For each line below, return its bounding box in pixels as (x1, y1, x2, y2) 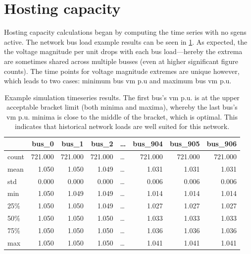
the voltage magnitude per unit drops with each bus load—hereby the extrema (4, 46, 243, 57)
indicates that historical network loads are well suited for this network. (15, 121, 230, 131)
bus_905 (169, 138, 200, 149)
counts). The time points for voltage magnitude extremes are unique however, (4, 65, 240, 76)
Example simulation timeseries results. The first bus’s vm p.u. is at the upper (4, 92, 240, 102)
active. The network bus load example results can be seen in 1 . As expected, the (4, 36, 248, 47)
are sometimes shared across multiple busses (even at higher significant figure (4, 56, 238, 66)
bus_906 (206, 138, 237, 149)
